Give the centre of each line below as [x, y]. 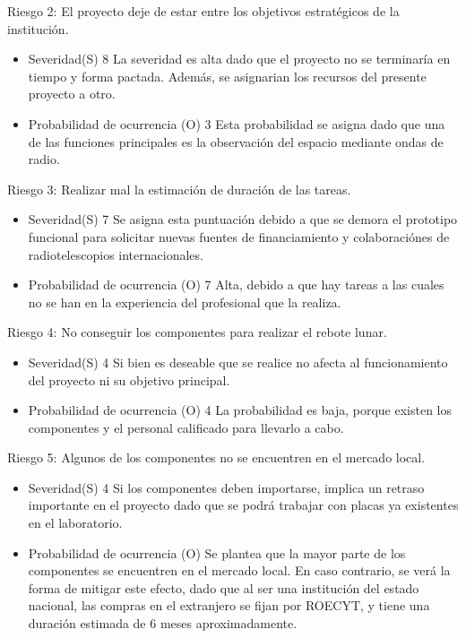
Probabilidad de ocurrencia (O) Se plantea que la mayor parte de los [217, 552]
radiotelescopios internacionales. [116, 254]
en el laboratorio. [75, 523]
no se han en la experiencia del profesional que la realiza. [185, 302]
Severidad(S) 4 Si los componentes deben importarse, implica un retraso [226, 487]
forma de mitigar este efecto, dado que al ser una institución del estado [224, 587]
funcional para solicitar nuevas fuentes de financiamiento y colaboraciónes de [239, 236]
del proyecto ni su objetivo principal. [129, 379]
